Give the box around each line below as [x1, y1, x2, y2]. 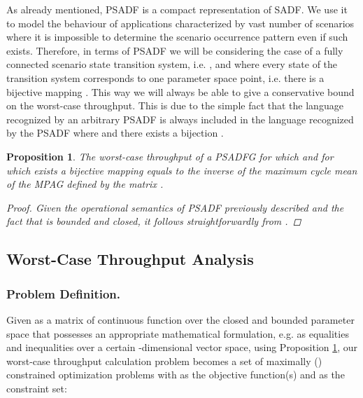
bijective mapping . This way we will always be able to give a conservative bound [6, 84, 355, 99]
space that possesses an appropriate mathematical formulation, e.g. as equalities [6, 326, 349, 341]
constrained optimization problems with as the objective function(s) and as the [6, 367, 345, 382]
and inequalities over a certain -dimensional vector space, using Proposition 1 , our [6, 340, 358, 355]
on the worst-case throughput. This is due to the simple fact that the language [6, 98, 343, 113]
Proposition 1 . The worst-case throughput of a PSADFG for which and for [6, 149, 334, 163]
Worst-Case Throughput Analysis [6, 248, 254, 270]
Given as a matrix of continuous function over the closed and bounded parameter [6, 312, 355, 327]
